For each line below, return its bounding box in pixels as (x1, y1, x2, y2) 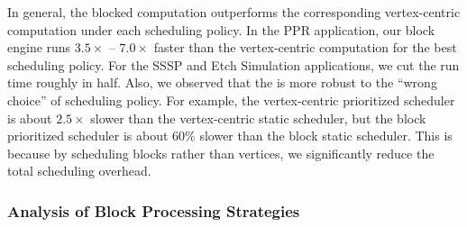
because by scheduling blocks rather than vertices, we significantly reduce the (7, 143, 435, 162)
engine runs (7, 38, 71, 57)
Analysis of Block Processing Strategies (7, 199, 300, 222)
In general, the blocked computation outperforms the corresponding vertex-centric (7, 3, 461, 21)
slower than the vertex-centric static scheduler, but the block (90, 108, 426, 127)
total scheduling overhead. (7, 161, 151, 180)
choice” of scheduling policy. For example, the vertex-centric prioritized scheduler (7, 90, 455, 109)
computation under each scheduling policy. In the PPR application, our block (7, 20, 435, 39)
